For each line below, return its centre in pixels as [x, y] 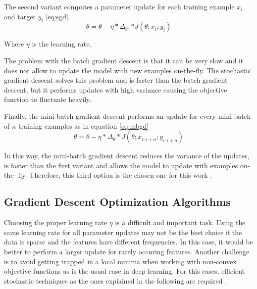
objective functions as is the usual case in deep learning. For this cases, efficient [125, 271]
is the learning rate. [62, 44]
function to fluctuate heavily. [48, 99]
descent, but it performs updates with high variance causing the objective [116, 89]
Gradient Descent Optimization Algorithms [117, 202]
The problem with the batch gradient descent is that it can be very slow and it [124, 60]
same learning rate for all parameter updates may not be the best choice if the [123, 232]
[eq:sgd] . [58, 16]
